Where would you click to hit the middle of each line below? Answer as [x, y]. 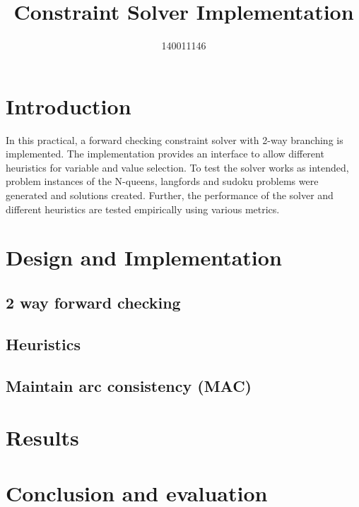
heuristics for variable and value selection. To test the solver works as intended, [177, 167]
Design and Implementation [144, 257]
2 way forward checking [93, 302]
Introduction [69, 106]
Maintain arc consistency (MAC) [129, 385]
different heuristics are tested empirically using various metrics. [143, 209]
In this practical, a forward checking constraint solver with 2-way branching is [175, 139]
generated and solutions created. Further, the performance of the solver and [170, 195]
